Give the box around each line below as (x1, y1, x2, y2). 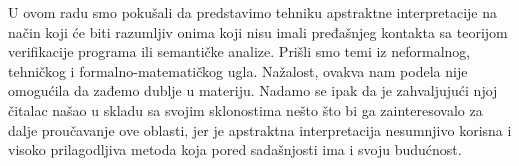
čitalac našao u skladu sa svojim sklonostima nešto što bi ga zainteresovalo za (8, 99, 483, 120)
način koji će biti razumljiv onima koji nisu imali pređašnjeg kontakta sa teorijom (8, 21, 508, 42)
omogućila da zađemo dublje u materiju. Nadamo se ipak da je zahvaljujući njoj (8, 80, 498, 101)
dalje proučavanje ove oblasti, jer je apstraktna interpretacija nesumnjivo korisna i (8, 119, 512, 140)
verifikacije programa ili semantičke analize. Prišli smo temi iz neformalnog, (8, 41, 471, 62)
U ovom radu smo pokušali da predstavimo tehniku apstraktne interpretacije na (8, 2, 497, 22)
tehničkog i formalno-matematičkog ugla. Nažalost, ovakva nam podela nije (8, 60, 468, 81)
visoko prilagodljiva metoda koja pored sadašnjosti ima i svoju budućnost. (8, 139, 462, 160)
